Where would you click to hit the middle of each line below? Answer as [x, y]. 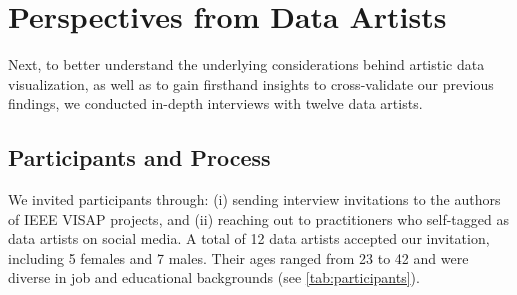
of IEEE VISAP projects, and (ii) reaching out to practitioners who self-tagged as [258, 218]
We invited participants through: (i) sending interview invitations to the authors [254, 199]
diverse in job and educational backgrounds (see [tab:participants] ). [214, 277]
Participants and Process [139, 157]
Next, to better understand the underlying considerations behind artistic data [246, 64]
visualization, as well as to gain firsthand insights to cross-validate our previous [251, 83]
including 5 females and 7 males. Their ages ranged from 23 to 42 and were [238, 257]
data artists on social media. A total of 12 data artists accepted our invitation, [249, 238]
